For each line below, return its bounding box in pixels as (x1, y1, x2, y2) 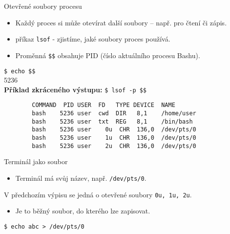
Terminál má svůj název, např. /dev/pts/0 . (15, 172, 146, 183)
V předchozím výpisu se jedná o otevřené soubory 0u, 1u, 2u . (4, 189, 192, 199)
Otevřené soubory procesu (4, 1, 82, 11)
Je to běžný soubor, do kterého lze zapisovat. (15, 206, 150, 216)
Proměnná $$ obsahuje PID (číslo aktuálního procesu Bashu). (15, 50, 200, 60)
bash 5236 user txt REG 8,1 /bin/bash (32, 118, 193, 125)
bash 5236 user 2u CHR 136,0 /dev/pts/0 (32, 142, 196, 149)
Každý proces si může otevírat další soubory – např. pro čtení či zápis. (15, 17, 227, 27)
